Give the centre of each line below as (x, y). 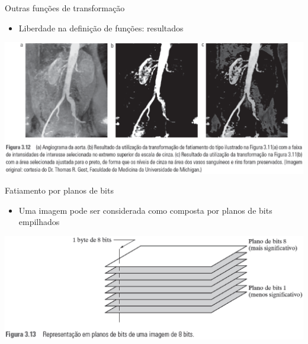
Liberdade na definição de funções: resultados (101, 28)
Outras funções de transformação (65, 8)
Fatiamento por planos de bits (59, 190)
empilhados (39, 222)
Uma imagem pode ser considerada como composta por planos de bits (145, 210)
